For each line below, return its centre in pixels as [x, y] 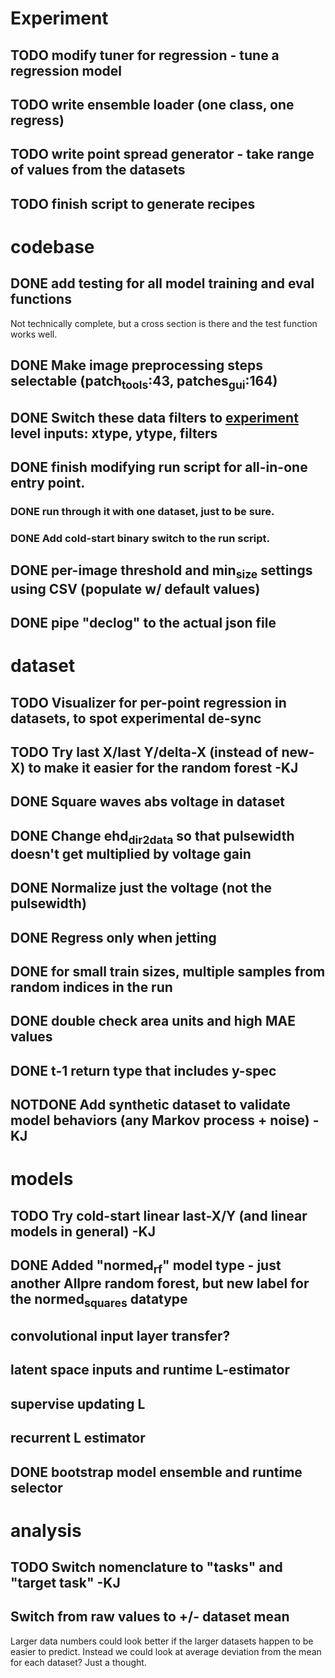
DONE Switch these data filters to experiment [154, 417]
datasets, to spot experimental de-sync [136, 718]
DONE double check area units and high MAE [153, 1021]
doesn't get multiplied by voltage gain [131, 853]
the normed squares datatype [99, 1301]
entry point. [48, 483]
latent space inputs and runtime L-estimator [150, 1370]
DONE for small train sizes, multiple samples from [168, 972]
